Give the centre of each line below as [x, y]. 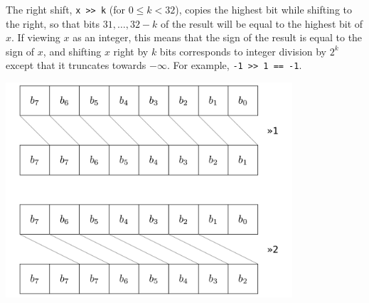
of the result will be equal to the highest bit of [262, 23]
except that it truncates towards [76, 65]
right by [131, 51]
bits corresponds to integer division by [243, 51]
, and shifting [72, 51]
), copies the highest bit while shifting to [263, 9]
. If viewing [36, 37]
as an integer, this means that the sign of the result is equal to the [218, 37]
